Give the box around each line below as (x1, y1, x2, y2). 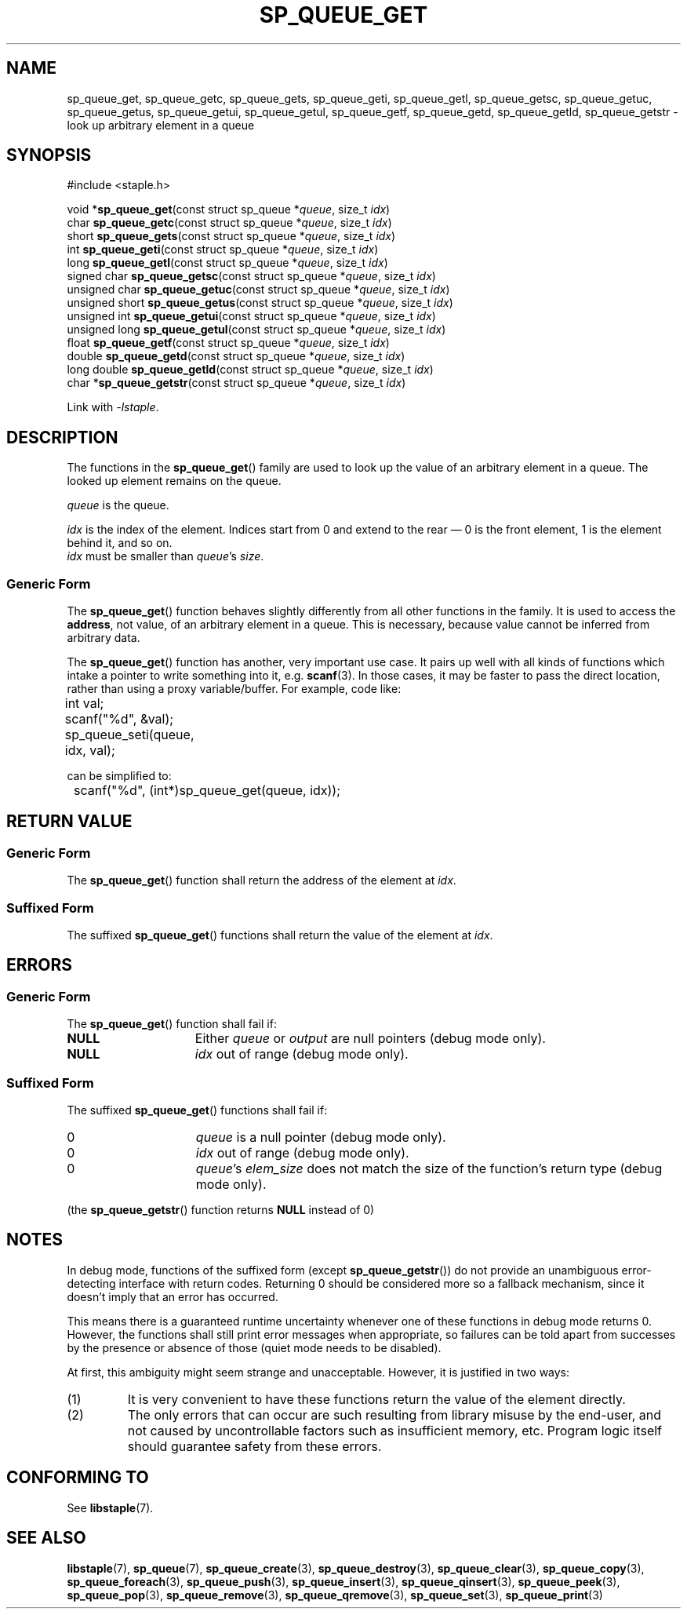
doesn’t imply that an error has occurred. (67, 1289, 278, 1303)
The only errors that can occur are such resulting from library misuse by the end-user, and (127, 1406, 662, 1423)
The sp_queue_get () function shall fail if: (67, 1017, 277, 1031)
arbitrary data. (67, 631, 140, 645)
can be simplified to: (67, 769, 172, 783)
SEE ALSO (6, 1528, 86, 1548)
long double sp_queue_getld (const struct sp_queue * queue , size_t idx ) (67, 363, 434, 377)
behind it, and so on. (67, 536, 173, 550)
